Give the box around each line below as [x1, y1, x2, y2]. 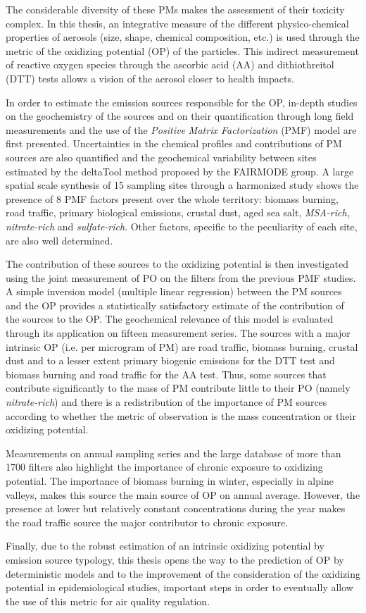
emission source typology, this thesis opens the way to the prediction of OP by [6, 552, 344, 566]
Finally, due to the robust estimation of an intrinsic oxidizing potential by [6, 538, 324, 553]
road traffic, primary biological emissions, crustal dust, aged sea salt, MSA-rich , [6, 205, 350, 220]
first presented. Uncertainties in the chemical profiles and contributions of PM [6, 136, 342, 151]
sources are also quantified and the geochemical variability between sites [6, 149, 317, 164]
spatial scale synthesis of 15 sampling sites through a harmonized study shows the [6, 178, 359, 192]
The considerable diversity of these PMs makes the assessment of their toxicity [6, 2, 345, 16]
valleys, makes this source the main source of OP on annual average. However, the [6, 487, 360, 502]
